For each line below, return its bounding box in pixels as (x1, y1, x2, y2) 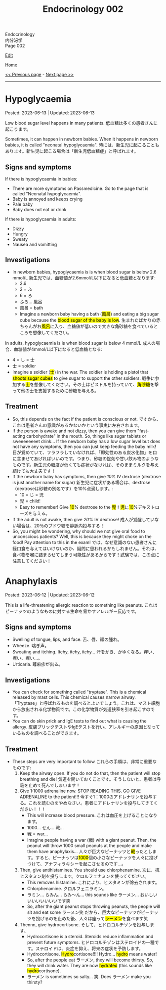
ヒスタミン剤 (19, 873, 46, 879)
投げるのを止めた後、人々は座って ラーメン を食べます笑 (36, 915, 148, 921)
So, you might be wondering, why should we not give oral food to (12, 528, 145, 534)
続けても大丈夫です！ (12, 468, 56, 474)
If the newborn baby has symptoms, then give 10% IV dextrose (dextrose (12, 473, 161, 479)
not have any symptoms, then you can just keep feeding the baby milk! (12, 444, 157, 450)
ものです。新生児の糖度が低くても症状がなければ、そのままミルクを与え (12, 461, 159, 468)
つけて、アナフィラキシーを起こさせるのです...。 (27, 860, 126, 866)
